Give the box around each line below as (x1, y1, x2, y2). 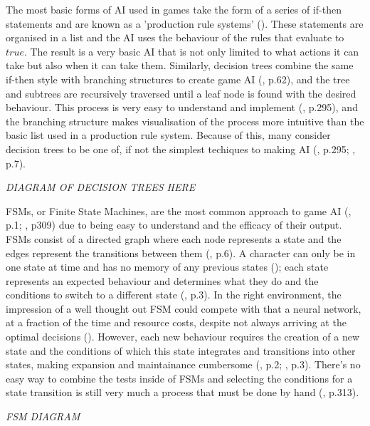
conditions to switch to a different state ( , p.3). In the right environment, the (6, 287, 342, 302)
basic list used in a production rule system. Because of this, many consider (6, 128, 331, 142)
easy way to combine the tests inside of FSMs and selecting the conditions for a (6, 370, 353, 385)
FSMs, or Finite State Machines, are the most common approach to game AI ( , (6, 203, 351, 218)
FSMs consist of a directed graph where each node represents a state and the (6, 231, 342, 246)
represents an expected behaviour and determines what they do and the (6, 273, 319, 288)
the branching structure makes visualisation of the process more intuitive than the (6, 113, 364, 128)
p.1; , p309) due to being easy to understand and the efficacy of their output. (6, 217, 342, 232)
